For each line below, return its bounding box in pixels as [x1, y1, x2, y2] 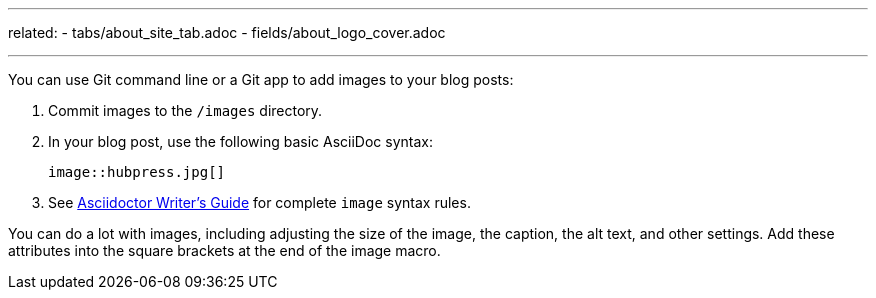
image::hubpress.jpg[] [48, 164, 226, 180]
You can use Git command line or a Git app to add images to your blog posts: [8, 71, 514, 88]
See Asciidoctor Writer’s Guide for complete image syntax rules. [48, 194, 471, 211]
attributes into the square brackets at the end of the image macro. [8, 242, 441, 259]
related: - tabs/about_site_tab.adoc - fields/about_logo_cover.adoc [8, 24, 446, 41]
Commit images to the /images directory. [48, 102, 323, 119]
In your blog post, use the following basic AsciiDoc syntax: [48, 133, 433, 150]
